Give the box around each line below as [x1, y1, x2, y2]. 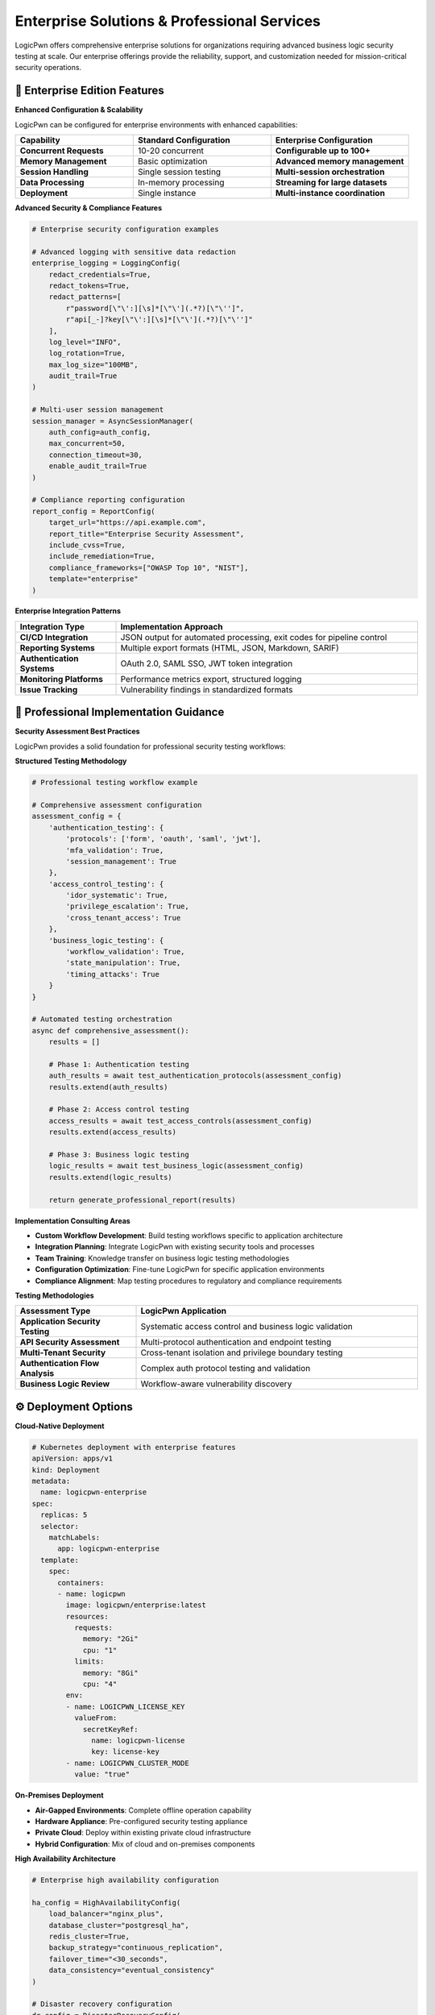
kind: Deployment [31, 1465, 101, 1474]
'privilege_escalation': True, [65, 902, 189, 911]
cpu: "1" [82, 1645, 118, 1655]
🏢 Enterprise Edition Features [14, 84, 164, 98]
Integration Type [19, 621, 85, 632]
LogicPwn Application [140, 1306, 227, 1317]
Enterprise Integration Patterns [14, 606, 121, 616]
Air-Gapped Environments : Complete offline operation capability [35, 1805, 252, 1815]
